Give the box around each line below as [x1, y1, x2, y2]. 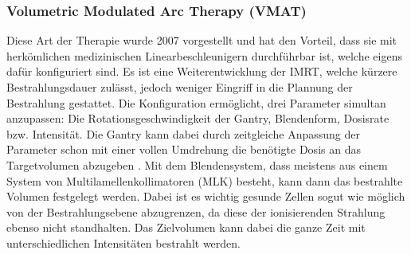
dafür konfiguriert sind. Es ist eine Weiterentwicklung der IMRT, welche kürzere [6, 63, 397, 80]
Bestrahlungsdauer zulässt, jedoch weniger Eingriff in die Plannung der [6, 79, 353, 95]
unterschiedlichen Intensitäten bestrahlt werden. [6, 234, 241, 251]
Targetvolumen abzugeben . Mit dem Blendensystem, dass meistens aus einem [6, 156, 388, 173]
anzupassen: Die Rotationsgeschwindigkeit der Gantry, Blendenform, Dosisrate [6, 110, 389, 127]
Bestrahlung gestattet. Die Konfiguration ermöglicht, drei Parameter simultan [6, 94, 386, 111]
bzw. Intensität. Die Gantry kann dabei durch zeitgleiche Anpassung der [6, 125, 360, 142]
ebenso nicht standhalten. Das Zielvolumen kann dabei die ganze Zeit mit [6, 219, 366, 236]
